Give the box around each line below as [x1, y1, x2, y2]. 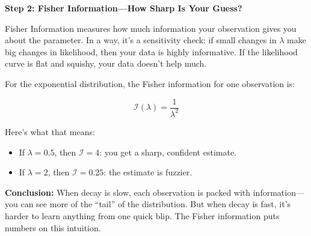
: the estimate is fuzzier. [103, 166, 192, 178]
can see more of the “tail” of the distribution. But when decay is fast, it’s [20, 198, 291, 210]
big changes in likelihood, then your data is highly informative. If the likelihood [5, 45, 298, 58]
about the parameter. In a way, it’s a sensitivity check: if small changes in [5, 34, 277, 46]
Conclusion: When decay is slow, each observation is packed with [5, 186, 251, 198]
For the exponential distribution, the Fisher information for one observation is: [5, 77, 295, 89]
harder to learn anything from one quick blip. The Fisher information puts [5, 209, 280, 222]
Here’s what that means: [5, 125, 95, 138]
